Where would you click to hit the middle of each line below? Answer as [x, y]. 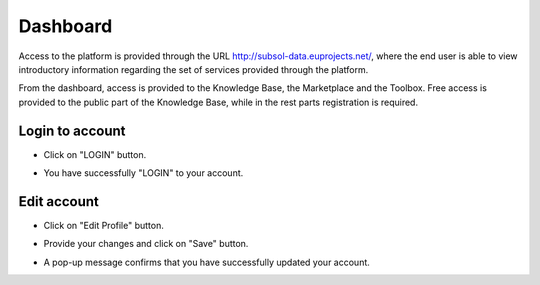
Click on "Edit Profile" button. [103, 225]
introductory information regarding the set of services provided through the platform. [193, 69]
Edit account [58, 201]
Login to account [72, 130]
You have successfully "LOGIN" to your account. [143, 173]
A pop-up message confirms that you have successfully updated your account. [206, 262]
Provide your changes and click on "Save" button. [146, 244]
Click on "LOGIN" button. [95, 154]
